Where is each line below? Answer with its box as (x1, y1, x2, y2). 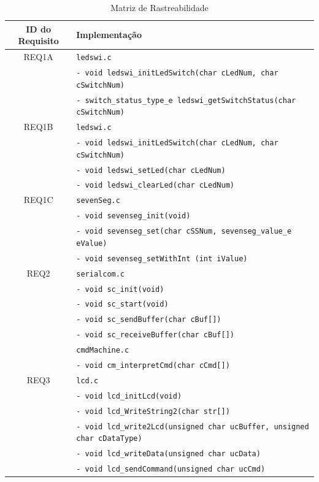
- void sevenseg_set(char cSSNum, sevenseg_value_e (76, 227, 292, 236)
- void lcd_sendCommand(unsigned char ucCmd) (76, 465, 266, 474)
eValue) (76, 239, 107, 248)
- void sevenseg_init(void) (76, 212, 191, 221)
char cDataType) (76, 434, 142, 443)
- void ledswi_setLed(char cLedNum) (76, 166, 226, 175)
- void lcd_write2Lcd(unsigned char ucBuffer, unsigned (76, 422, 309, 431)
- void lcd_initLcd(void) (76, 391, 182, 400)
